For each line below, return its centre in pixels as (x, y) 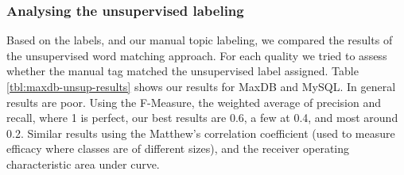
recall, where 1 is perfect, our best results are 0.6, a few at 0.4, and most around (202, 118)
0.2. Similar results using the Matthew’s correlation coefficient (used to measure (201, 133)
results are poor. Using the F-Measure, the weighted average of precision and (194, 102)
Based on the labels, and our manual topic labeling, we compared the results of (200, 40)
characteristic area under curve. (83, 164)
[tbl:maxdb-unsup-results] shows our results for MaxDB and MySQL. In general (201, 86)
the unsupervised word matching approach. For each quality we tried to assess (197, 55)
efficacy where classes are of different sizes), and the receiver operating (178, 148)
